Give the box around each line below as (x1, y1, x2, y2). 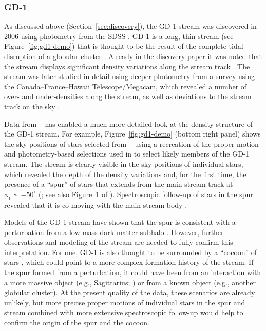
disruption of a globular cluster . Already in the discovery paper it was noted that (4, 51, 262, 61)
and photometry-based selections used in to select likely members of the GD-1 (4, 148, 250, 159)
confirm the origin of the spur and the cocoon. (4, 317, 149, 328)
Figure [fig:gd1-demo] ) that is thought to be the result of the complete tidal (4, 41, 243, 51)
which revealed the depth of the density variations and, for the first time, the (4, 168, 246, 179)
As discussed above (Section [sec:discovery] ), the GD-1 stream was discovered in (4, 21, 257, 31)
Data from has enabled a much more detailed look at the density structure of (4, 118, 253, 129)
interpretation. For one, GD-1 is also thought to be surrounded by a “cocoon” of (4, 246, 257, 257)
